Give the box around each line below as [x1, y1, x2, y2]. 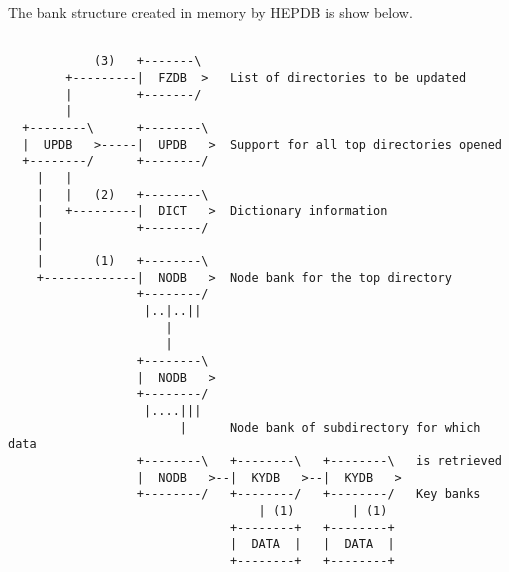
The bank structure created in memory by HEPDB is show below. [8, 2, 413, 22]
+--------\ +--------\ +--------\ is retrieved [136, 454, 502, 468]
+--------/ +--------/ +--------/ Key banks [136, 487, 481, 502]
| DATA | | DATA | [229, 537, 395, 552]
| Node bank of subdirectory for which [179, 420, 481, 435]
